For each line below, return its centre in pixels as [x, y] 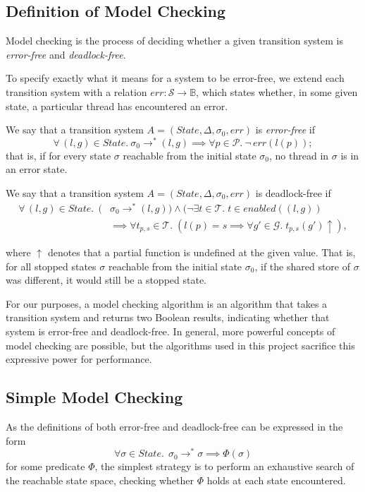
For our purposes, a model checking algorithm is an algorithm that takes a [167, 303]
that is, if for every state [58, 155]
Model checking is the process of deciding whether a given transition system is [174, 41]
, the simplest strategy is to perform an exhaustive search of [224, 466]
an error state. [37, 169]
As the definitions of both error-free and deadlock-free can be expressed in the [174, 426]
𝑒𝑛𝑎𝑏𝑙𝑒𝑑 [260, 209]
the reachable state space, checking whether [100, 480]
